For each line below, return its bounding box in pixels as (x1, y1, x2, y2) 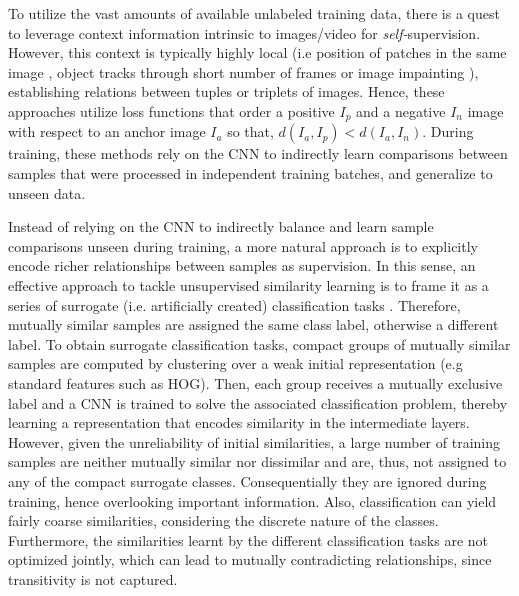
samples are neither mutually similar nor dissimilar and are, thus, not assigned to (8, 451, 507, 472)
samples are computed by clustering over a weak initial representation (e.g (8, 353, 463, 374)
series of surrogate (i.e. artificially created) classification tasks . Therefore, (8, 294, 461, 315)
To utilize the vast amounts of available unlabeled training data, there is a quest (8, 3, 500, 23)
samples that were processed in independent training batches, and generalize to (8, 163, 493, 184)
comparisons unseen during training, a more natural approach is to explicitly (8, 235, 478, 256)
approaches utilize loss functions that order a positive (8, 100, 335, 121)
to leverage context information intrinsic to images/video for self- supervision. (8, 22, 481, 43)
